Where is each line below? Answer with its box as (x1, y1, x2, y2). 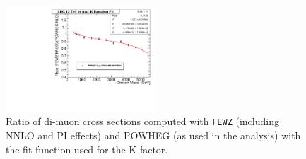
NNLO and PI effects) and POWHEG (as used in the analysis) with (6, 128, 301, 143)
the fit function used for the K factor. (6, 141, 168, 156)
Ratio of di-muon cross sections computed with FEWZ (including (6, 114, 279, 129)
